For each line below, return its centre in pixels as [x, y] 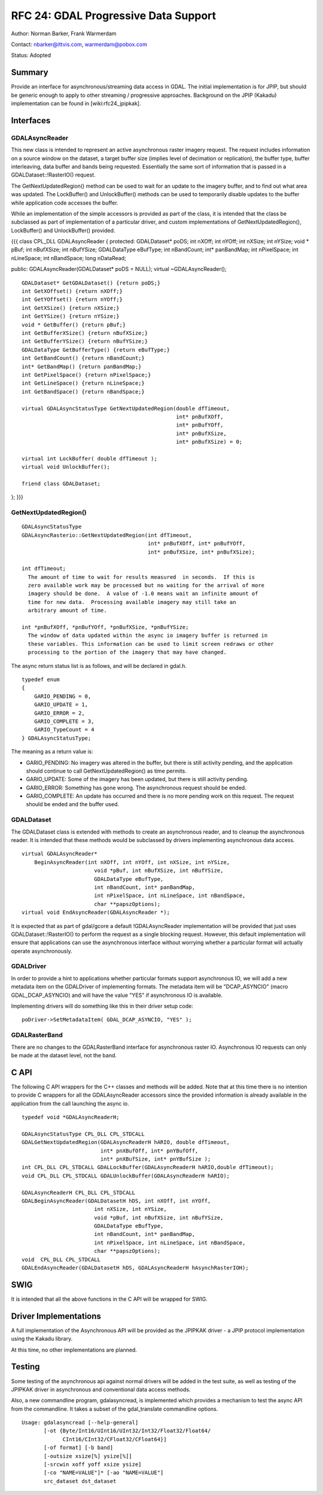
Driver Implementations [56, 1316]
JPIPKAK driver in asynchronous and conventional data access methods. [101, 1389]
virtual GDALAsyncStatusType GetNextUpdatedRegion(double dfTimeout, [126, 408]
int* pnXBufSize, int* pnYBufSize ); [156, 1159]
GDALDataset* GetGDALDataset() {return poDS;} [91, 283]
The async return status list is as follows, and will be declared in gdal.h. [99, 666]
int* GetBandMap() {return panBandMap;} [82, 367]
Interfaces [31, 120]
